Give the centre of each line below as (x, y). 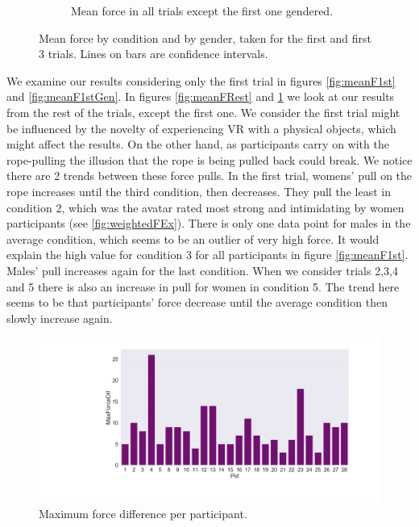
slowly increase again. (60, 318)
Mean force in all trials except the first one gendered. (202, 10)
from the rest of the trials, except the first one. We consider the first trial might (203, 112)
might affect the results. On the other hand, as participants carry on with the (198, 144)
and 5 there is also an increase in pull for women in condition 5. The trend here (203, 286)
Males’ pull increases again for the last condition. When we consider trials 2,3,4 (202, 270)
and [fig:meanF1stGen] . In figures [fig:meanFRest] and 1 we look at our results (201, 96)
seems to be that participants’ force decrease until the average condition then (197, 302)
